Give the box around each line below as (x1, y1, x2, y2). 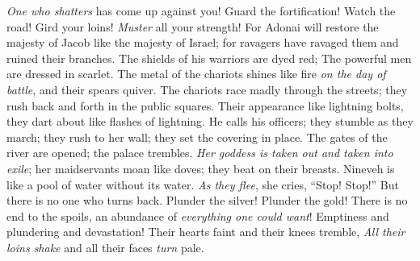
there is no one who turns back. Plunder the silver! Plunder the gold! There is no (6, 192, 408, 209)
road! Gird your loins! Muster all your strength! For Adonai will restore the (6, 18, 379, 35)
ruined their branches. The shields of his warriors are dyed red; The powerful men (6, 49, 412, 66)
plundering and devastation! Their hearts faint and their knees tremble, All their (6, 223, 405, 240)
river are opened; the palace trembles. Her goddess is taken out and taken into (6, 144, 393, 161)
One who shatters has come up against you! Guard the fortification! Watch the (6, 2, 396, 19)
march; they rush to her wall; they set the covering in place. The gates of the (6, 128, 388, 145)
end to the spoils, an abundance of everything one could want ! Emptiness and (6, 207, 389, 224)
